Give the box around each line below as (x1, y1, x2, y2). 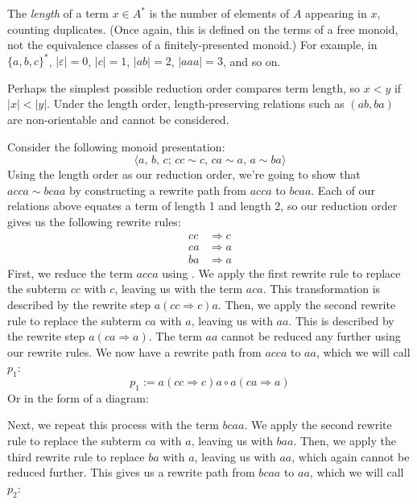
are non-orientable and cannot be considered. (7, 111, 229, 128)
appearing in (305, 5, 367, 21)
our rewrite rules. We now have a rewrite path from (7, 343, 262, 360)
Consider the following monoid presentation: (7, 138, 225, 155)
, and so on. (222, 52, 281, 69)
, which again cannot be (291, 448, 410, 465)
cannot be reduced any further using (221, 328, 401, 345)
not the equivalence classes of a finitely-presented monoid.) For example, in (7, 36, 378, 53)
